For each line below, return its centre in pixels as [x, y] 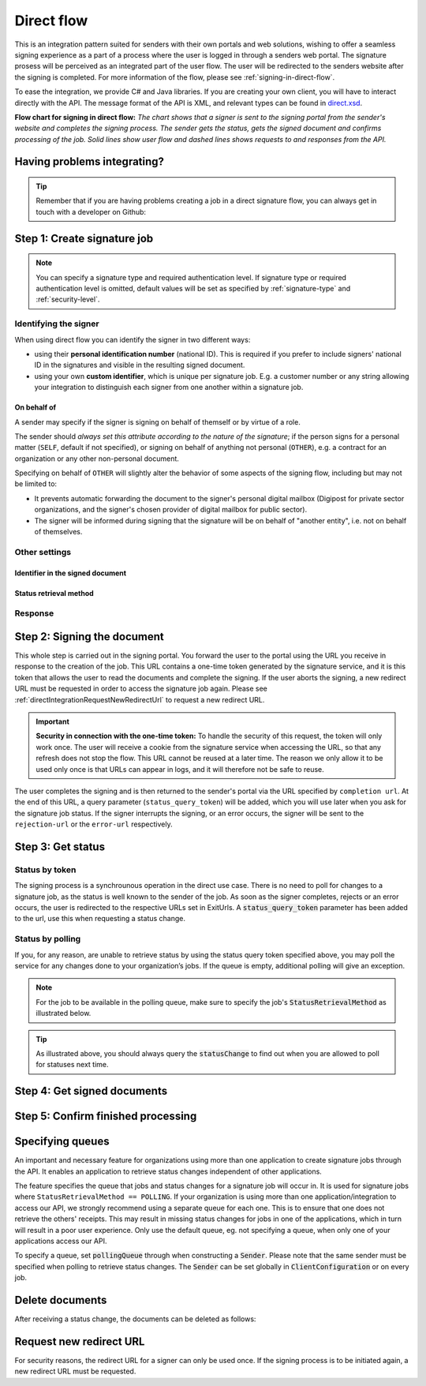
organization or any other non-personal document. [97, 459]
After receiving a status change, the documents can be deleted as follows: [135, 1319]
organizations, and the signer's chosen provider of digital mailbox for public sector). [171, 510]
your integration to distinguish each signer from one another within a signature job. [169, 388]
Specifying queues [62, 1142]
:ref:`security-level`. [68, 299]
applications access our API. [61, 1241]
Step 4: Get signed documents [91, 1091]
